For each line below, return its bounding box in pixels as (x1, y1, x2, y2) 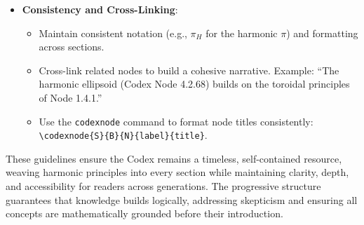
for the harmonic (205, 25, 278, 40)
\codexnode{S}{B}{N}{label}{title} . (39, 128, 208, 142)
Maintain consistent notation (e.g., (39, 25, 187, 40)
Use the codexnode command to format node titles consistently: (39, 114, 314, 128)
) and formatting (286, 25, 358, 40)
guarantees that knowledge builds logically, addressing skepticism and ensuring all (6, 192, 358, 207)
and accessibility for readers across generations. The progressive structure (6, 179, 321, 193)
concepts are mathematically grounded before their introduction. (6, 206, 283, 221)
